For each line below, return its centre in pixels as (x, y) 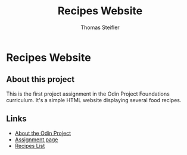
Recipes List (30, 145)
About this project (40, 79)
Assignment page (36, 139)
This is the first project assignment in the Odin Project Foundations (88, 94)
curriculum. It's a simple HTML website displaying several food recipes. (94, 100)
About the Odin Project (43, 133)
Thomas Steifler (100, 27)
